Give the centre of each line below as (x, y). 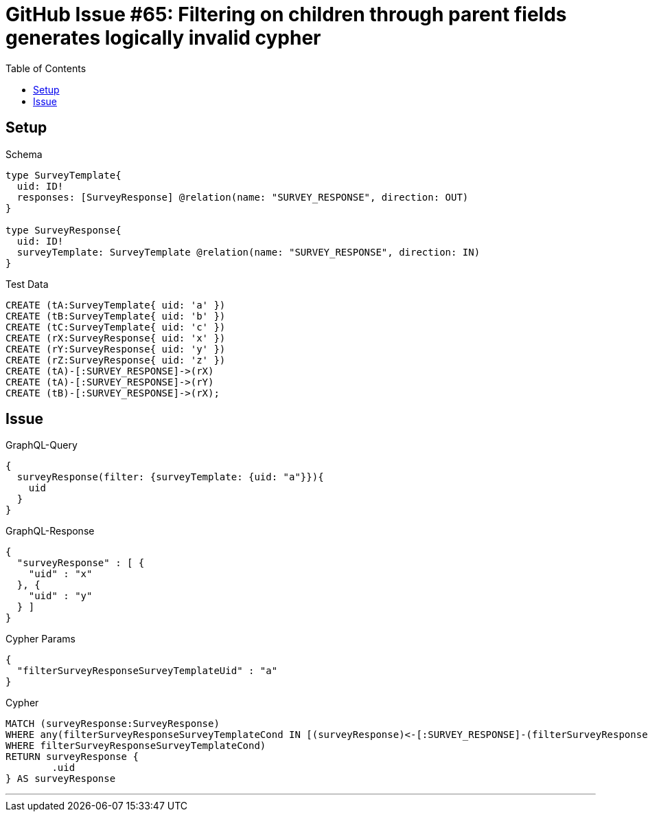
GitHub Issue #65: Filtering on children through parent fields (286, 14)
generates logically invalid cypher (163, 38)
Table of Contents (46, 68)
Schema (24, 154)
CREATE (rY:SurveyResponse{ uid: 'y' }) (116, 349)
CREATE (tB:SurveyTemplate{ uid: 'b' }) (116, 316)
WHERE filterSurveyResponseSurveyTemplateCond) (136, 746)
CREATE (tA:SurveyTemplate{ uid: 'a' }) (116, 305)
